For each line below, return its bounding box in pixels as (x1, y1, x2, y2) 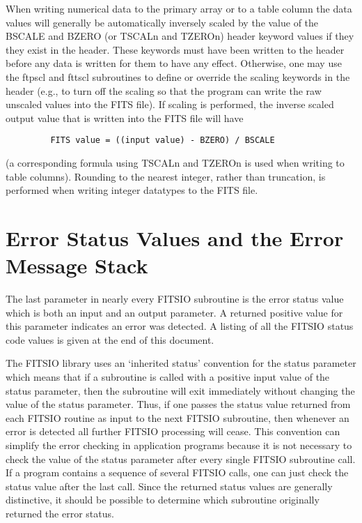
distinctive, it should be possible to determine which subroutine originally (6, 492, 320, 507)
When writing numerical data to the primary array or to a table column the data (6, 1, 352, 15)
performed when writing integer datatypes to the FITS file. (6, 183, 258, 197)
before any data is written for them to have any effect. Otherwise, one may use (6, 56, 342, 70)
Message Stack (6, 251, 148, 280)
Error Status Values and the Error (6, 223, 344, 252)
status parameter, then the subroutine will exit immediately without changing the (6, 383, 355, 397)
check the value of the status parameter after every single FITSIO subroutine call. (6, 451, 356, 466)
